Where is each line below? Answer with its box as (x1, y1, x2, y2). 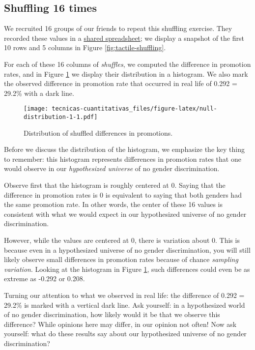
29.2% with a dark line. (4, 87, 74, 98)
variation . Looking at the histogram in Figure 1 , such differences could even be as (4, 263, 250, 274)
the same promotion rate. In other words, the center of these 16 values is (4, 199, 223, 209)
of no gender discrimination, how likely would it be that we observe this (4, 309, 220, 320)
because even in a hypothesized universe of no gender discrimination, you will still (4, 244, 251, 255)
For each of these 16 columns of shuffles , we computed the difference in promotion (4, 58, 251, 69)
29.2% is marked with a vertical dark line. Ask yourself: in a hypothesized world (4, 299, 245, 310)
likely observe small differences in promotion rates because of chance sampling (4, 254, 238, 264)
